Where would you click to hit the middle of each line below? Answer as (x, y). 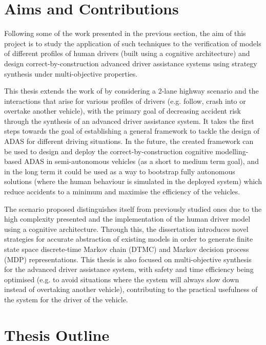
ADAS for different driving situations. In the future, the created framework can (129, 141)
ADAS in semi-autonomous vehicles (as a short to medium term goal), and (141, 161)
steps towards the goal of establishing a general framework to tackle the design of (132, 131)
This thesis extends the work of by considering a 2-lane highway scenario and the (131, 91)
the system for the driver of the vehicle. (66, 299)
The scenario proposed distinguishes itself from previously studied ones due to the (133, 208)
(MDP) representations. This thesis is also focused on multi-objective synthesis (128, 259)
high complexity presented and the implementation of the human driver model (127, 219)
